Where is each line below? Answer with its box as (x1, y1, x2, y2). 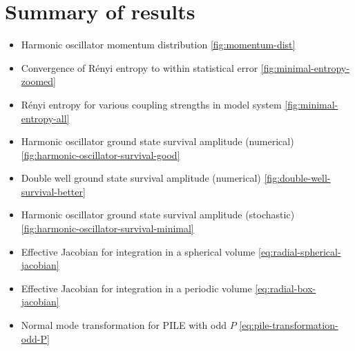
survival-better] (21, 184, 86, 198)
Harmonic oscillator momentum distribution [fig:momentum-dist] (21, 37, 296, 52)
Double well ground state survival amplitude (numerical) (21, 171, 261, 185)
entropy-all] (21, 111, 70, 125)
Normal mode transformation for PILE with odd (21, 318, 227, 332)
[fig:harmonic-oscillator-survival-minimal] (21, 221, 194, 236)
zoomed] (21, 74, 56, 88)
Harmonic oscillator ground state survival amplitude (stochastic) (21, 207, 295, 222)
